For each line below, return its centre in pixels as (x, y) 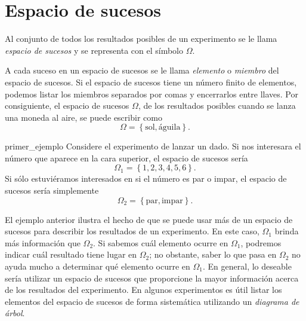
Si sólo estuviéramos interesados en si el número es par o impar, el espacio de (146, 178)
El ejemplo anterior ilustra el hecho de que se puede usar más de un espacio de (149, 219)
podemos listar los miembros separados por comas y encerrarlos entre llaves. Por (152, 94)
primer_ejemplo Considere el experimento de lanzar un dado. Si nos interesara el (153, 146)
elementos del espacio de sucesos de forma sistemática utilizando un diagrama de (152, 301)
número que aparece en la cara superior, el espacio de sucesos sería (126, 158)
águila (169, 128)
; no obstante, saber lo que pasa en (213, 254)
